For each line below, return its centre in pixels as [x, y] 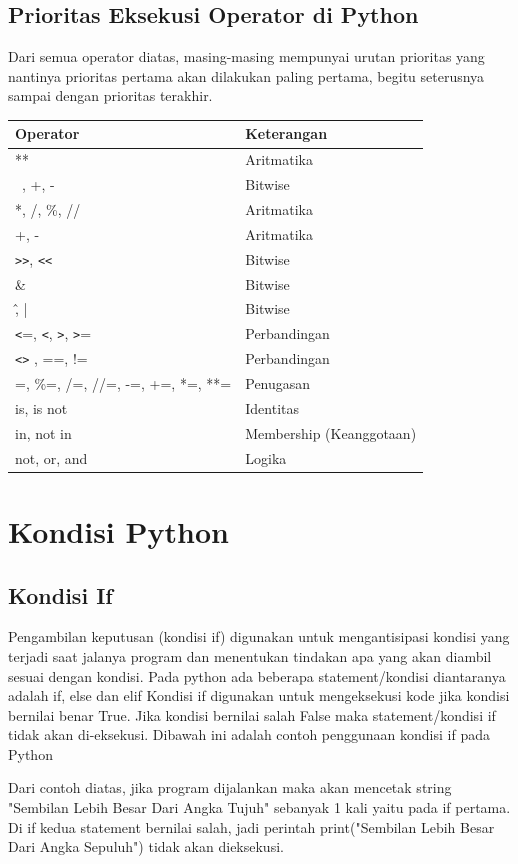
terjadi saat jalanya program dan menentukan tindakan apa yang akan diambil [250, 655]
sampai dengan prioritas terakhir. [110, 95]
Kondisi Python [118, 530]
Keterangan [286, 133]
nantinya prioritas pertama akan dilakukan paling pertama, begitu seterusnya [246, 75]
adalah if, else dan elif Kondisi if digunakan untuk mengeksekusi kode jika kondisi [259, 695]
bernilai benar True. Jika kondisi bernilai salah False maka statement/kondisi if [252, 714]
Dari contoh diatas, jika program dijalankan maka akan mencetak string [230, 787]
